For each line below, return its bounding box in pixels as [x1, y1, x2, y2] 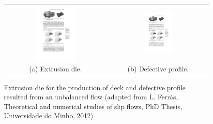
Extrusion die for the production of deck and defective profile [4, 82, 185, 92]
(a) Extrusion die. [29, 64, 82, 74]
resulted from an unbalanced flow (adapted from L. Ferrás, [4, 92, 178, 102]
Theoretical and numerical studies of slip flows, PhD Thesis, [4, 101, 183, 111]
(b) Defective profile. [127, 64, 189, 74]
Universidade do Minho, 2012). [4, 110, 95, 121]
